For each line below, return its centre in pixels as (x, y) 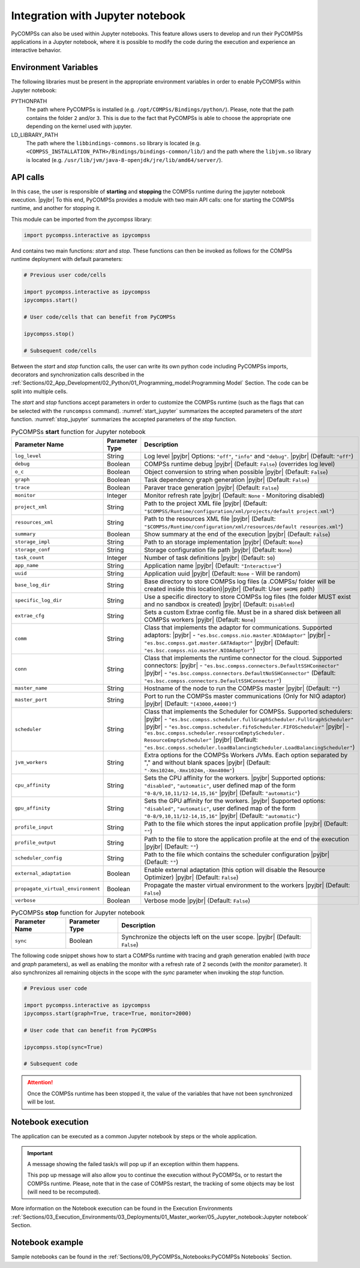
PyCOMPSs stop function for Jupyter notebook (78, 912)
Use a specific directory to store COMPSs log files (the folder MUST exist (247, 596)
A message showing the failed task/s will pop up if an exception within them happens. (133, 1164)
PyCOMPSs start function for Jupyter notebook (79, 431)
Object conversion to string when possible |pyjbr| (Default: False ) (236, 472)
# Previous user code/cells (65, 275)
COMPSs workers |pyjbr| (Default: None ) (200, 619)
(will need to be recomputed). (64, 1192)
